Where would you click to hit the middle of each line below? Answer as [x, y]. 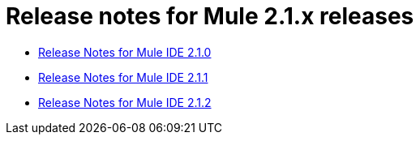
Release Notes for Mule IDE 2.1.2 [125, 102]
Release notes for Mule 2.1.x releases [210, 16]
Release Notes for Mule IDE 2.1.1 [123, 77]
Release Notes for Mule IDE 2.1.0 [125, 52]
